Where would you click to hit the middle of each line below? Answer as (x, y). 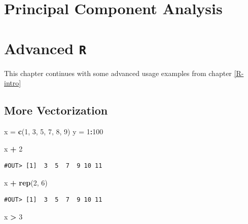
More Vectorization (56, 110)
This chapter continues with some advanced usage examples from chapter (118, 73)
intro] (13, 83)
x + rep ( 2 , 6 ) (26, 182)
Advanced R (45, 48)
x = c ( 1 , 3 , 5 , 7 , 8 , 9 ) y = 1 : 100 (54, 132)
